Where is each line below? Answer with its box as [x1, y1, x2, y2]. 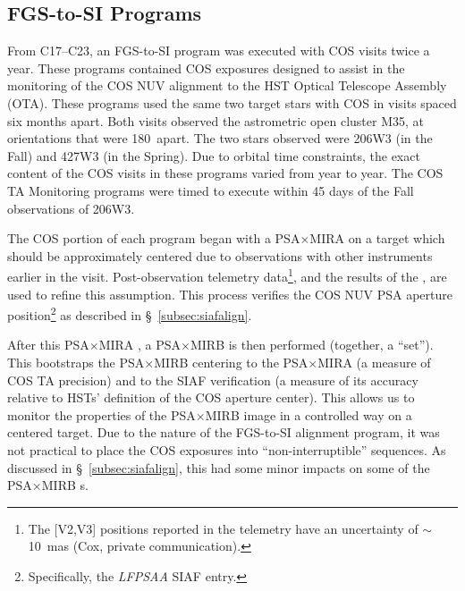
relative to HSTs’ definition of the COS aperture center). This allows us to [7, 388, 415, 407]
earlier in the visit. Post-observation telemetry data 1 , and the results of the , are [7, 265, 447, 285]
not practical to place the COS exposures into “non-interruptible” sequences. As [7, 440, 446, 459]
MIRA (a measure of [317, 353, 431, 372]
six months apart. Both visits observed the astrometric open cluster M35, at [7, 111, 425, 130]
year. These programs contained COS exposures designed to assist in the [7, 58, 405, 77]
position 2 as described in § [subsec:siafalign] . [7, 303, 252, 324]
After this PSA [7, 335, 89, 354]
